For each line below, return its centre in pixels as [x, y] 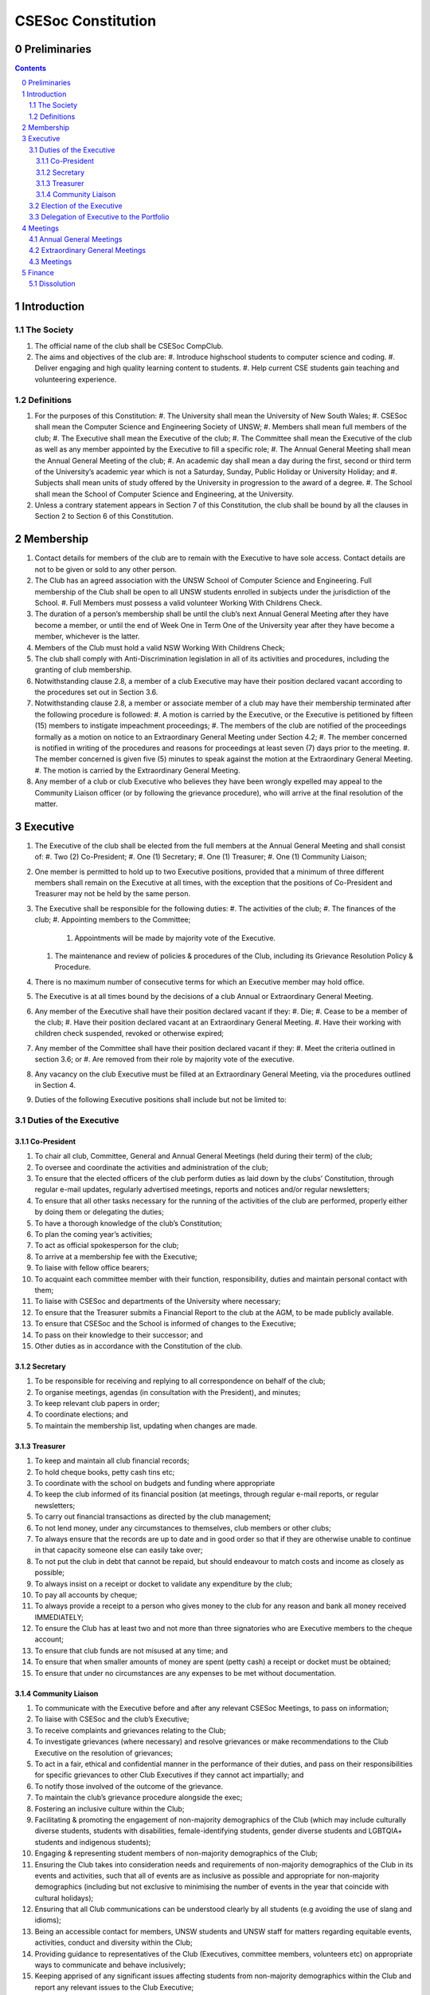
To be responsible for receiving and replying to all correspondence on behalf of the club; [180, 1381]
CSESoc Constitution [86, 21]
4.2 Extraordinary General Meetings [88, 251]
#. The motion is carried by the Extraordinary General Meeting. [137, 770]
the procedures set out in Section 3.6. [96, 692]
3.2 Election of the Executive [76, 205]
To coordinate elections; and [82, 1414]
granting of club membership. [83, 670]
